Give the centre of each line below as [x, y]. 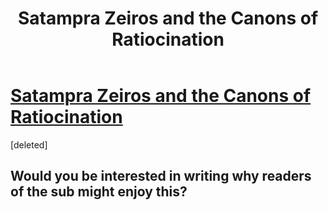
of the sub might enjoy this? [99, 192]
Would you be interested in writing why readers [161, 176]
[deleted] [29, 144]
